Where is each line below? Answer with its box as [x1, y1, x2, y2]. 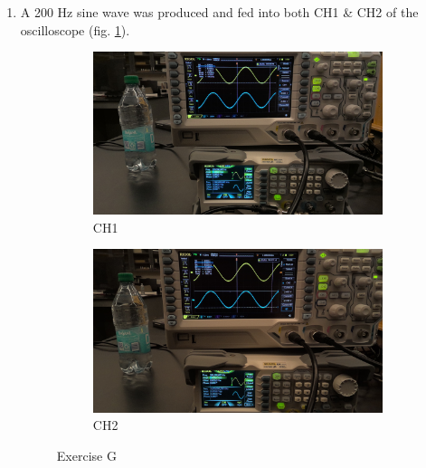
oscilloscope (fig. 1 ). [20, 20, 130, 39]
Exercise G [56, 445, 117, 464]
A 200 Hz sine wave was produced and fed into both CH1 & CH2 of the [20, 3, 419, 21]
